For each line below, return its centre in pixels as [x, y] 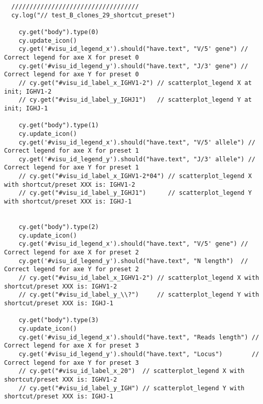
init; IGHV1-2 [28, 91]
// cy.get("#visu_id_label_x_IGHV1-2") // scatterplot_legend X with [139, 278]
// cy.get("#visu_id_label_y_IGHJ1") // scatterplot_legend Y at [135, 100]
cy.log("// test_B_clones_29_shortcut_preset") [93, 15]
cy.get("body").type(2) [59, 227]
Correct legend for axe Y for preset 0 [71, 75]
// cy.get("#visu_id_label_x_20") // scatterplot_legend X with [131, 371]
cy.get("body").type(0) [59, 32]
